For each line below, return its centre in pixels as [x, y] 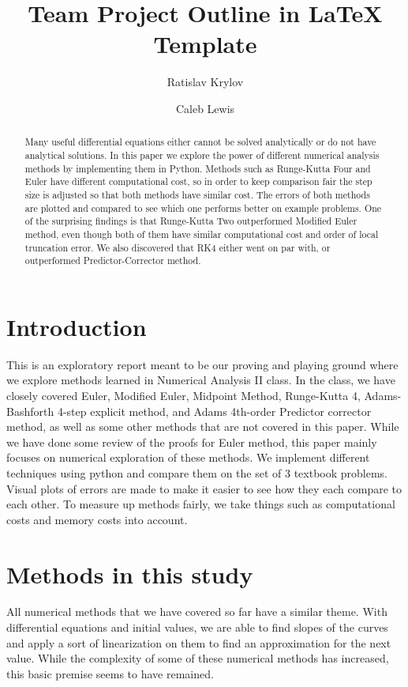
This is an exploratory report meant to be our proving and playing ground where [202, 364]
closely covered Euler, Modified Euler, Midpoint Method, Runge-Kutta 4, [183, 395]
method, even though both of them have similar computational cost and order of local [202, 234]
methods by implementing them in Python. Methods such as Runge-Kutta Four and [198, 168]
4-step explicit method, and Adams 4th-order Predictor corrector [214, 411]
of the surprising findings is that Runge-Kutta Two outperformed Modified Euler [191, 221]
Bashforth [30, 411]
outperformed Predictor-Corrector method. [113, 260]
